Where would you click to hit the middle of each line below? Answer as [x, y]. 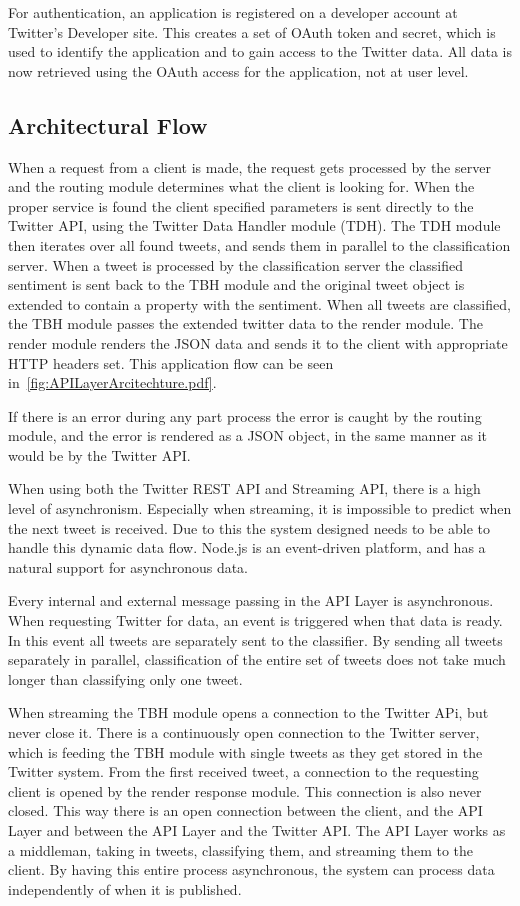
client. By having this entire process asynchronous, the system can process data [251, 869]
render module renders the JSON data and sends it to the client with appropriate [258, 342]
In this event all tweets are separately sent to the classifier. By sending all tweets [255, 639]
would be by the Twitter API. [99, 454]
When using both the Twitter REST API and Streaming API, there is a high [244, 488]
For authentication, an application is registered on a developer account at [233, 12]
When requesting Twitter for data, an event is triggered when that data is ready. [255, 620]
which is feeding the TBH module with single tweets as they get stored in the [245, 751]
